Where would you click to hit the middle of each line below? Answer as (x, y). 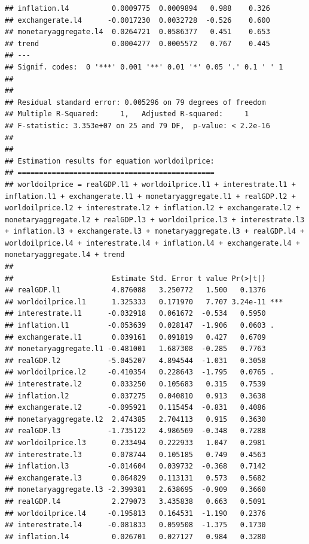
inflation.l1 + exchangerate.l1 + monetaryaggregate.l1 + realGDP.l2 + (150, 196)
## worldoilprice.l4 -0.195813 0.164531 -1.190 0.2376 (135, 513)
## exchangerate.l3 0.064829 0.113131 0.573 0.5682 (135, 478)
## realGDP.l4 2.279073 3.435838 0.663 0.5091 (135, 501)
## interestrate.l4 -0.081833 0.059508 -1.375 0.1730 (135, 525)
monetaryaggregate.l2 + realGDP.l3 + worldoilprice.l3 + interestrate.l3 (155, 220)
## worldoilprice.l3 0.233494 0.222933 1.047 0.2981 (135, 442)
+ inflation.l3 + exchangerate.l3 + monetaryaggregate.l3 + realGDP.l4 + (155, 232)
